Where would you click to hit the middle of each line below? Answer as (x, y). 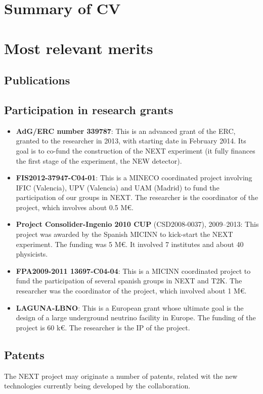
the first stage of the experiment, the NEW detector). (99, 160)
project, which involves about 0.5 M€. (75, 207)
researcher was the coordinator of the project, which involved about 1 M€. (131, 291)
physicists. (32, 254)
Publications (37, 80)
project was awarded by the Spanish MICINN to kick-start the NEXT (124, 234)
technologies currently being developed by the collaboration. (97, 386)
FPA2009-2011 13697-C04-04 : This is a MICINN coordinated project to (133, 270)
